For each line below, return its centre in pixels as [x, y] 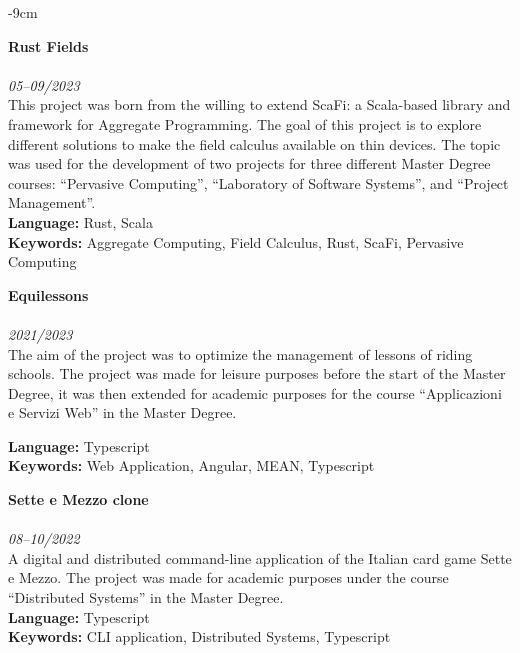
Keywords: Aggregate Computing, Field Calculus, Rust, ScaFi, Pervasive [236, 241]
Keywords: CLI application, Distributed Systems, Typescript [199, 636]
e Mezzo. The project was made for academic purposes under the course [228, 577]
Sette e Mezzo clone [78, 499]
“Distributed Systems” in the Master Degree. [146, 597]
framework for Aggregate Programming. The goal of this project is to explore [245, 123]
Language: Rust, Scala [80, 221]
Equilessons [48, 294]
